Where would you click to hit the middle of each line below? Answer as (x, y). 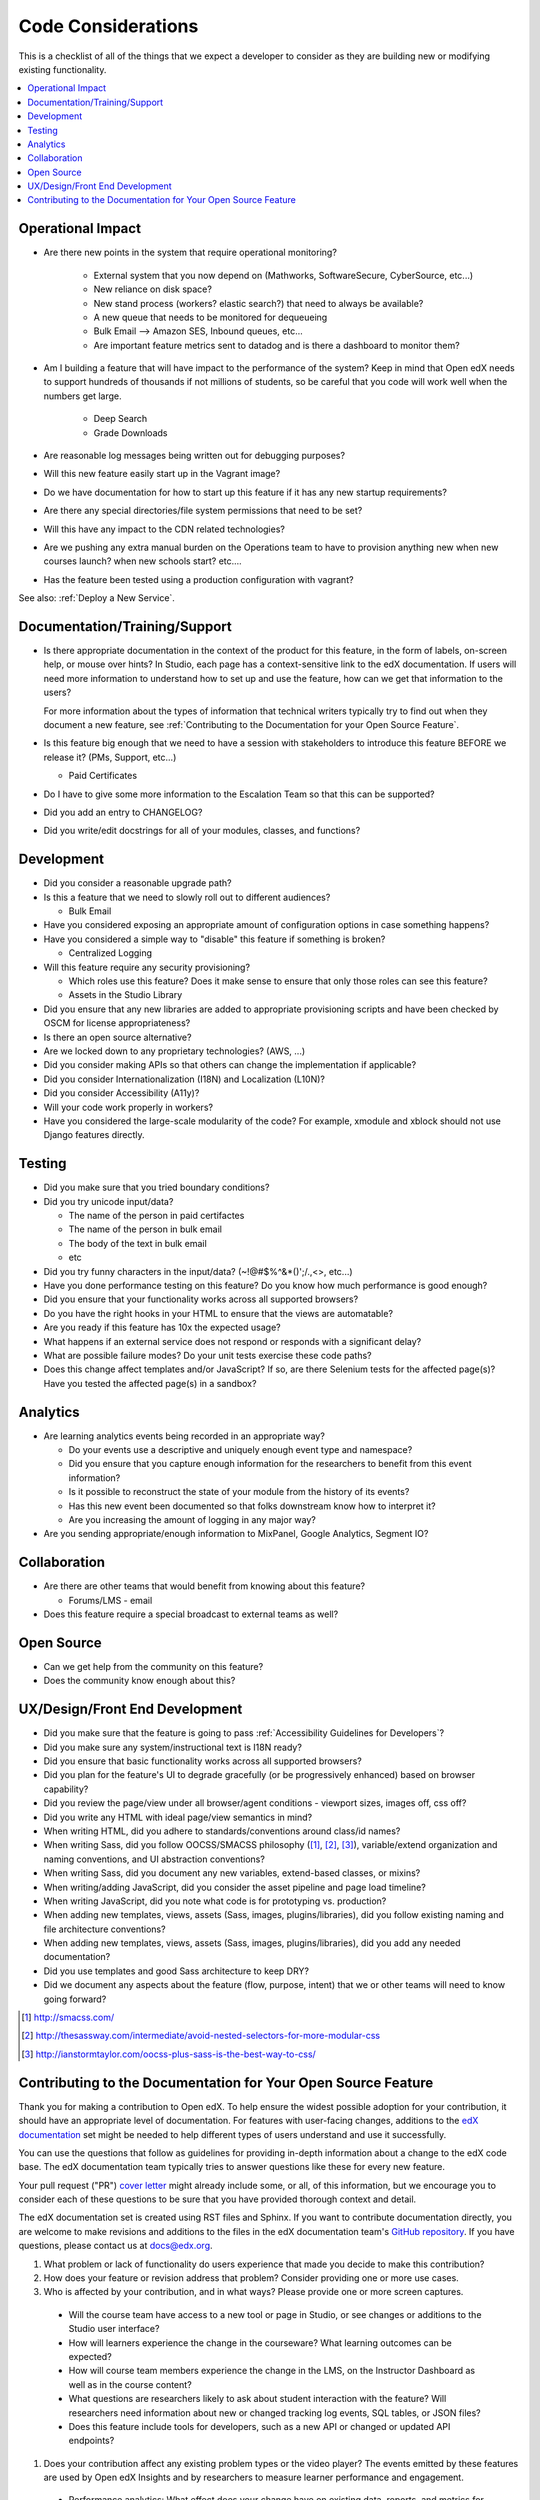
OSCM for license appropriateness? (117, 1023)
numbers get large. (82, 396)
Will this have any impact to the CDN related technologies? (164, 529)
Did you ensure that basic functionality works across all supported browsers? (202, 1761)
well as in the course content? (130, 2384)
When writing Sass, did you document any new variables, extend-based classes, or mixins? (232, 1873)
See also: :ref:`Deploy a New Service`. (96, 598)
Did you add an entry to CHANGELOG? (123, 812)
